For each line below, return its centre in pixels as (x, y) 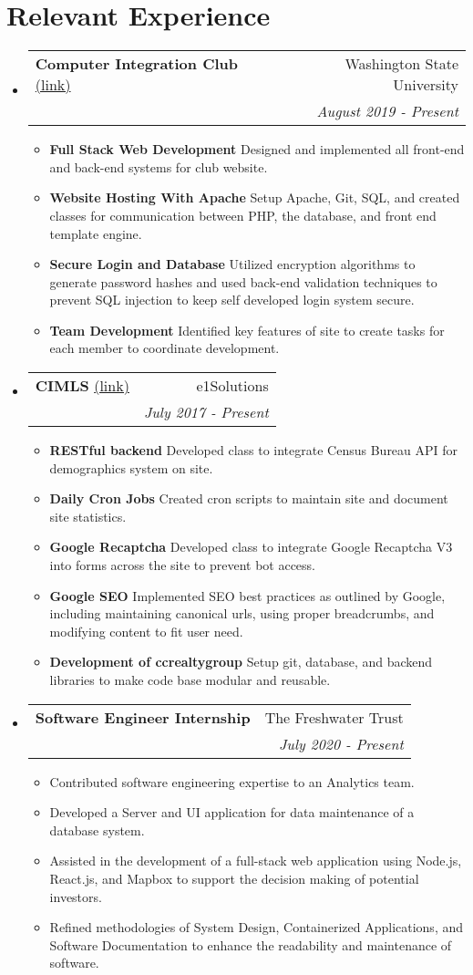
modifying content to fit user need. (146, 631)
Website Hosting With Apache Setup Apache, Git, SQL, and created (255, 197)
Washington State (401, 64)
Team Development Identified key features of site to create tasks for (247, 330)
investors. (76, 896)
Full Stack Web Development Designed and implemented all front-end (257, 149)
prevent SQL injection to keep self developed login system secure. (232, 300)
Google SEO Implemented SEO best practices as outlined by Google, (247, 595)
